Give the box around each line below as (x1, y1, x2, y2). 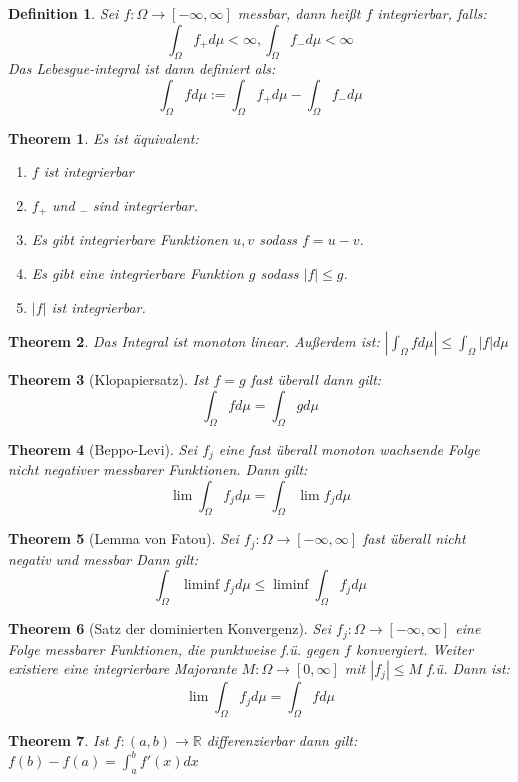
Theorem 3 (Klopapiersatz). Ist (8, 369, 209, 390)
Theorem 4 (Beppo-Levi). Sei (8, 438, 198, 459)
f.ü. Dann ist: (427, 658, 510, 679)
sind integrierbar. (93, 194, 198, 215)
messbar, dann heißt (237, 3, 361, 23)
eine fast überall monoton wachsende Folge (218, 438, 480, 459)
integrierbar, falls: (377, 3, 487, 23)
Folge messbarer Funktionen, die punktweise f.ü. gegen (8, 638, 340, 659)
